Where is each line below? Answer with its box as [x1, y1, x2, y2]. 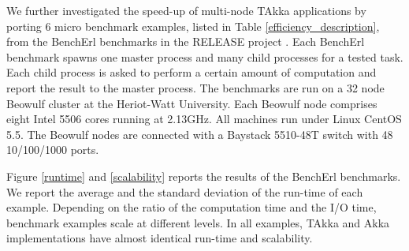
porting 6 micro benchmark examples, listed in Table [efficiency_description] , [6, 17, 380, 34]
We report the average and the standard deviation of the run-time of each [6, 183, 363, 200]
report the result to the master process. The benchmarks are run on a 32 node [6, 79, 385, 96]
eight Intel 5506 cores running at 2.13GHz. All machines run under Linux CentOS [6, 111, 402, 127]
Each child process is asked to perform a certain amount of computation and [6, 64, 377, 81]
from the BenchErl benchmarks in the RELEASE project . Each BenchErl [6, 33, 365, 50]
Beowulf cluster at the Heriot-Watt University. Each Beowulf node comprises [6, 95, 377, 111]
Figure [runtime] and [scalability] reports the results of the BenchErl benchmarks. [6, 167, 401, 184]
